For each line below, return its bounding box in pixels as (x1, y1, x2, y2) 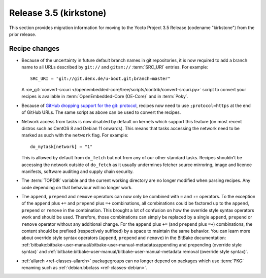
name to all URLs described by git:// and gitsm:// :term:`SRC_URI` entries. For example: (21, 64, 208, 70)
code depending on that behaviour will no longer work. (21, 184, 133, 190)
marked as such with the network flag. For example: (21, 132, 129, 138)
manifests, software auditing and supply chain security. (21, 168, 134, 174)
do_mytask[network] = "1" (30, 143, 93, 149)
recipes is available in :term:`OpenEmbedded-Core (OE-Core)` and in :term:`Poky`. (21, 94, 189, 100)
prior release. (9, 31, 36, 37)
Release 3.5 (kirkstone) (9, 7, 107, 18)
